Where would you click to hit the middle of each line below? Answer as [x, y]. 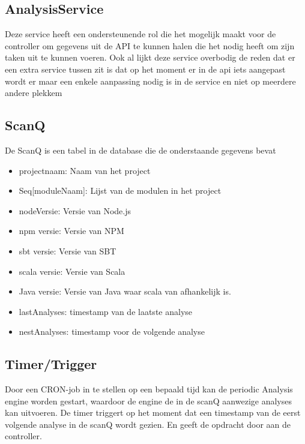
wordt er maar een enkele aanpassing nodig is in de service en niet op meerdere [150, 81]
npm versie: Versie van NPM [71, 231]
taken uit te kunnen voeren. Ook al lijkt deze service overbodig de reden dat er [150, 57]
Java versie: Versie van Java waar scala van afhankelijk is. [125, 291]
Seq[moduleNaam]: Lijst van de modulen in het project [120, 190]
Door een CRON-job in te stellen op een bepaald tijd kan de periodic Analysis [149, 389]
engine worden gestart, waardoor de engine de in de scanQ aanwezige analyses [148, 400]
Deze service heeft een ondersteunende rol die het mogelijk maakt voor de [140, 34]
